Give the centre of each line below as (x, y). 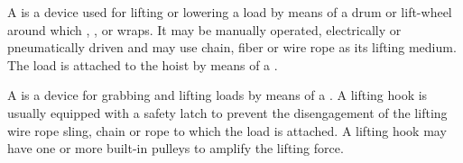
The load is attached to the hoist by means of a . (143, 64)
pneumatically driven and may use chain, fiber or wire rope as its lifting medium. (232, 47)
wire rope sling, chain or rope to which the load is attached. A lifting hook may (227, 130)
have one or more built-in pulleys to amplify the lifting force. (176, 148)
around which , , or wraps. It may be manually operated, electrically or (204, 29)
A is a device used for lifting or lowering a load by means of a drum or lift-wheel (230, 12)
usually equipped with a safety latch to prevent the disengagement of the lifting (227, 112)
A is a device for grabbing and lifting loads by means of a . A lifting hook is (218, 95)
